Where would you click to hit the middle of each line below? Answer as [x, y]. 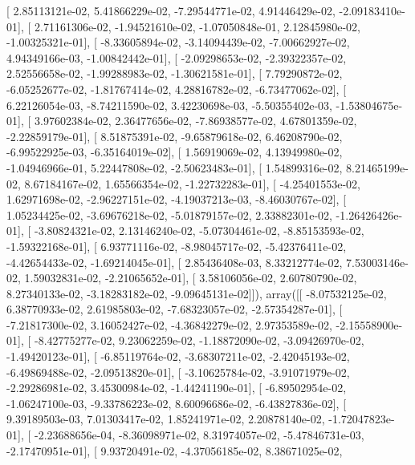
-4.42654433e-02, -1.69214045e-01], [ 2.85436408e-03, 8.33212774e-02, [175, 262]
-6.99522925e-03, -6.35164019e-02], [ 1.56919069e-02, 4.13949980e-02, [175, 152]
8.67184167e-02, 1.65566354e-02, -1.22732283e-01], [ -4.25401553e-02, [192, 183]
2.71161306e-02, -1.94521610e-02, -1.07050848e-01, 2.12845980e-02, [197, 26]
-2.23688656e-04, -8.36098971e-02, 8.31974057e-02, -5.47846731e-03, [199, 435]
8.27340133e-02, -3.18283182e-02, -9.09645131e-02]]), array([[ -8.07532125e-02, [197, 293]
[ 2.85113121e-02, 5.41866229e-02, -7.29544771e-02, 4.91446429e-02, [171, 10]
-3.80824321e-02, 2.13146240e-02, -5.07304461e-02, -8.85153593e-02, [199, 230]
